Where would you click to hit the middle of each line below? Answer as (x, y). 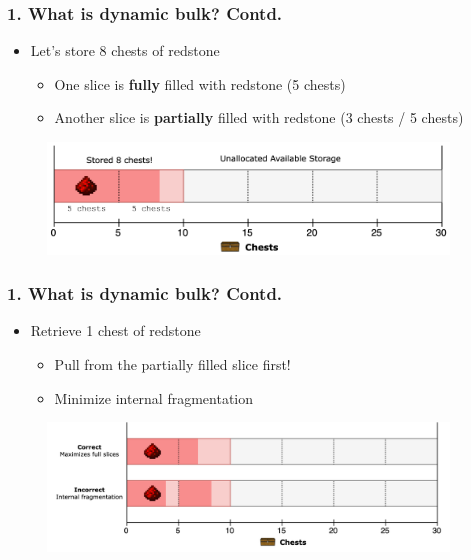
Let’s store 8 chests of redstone (125, 50)
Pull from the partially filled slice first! (172, 364)
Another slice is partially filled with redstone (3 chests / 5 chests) (259, 117)
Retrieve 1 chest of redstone (115, 330)
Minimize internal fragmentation (154, 397)
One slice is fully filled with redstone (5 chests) (200, 83)
